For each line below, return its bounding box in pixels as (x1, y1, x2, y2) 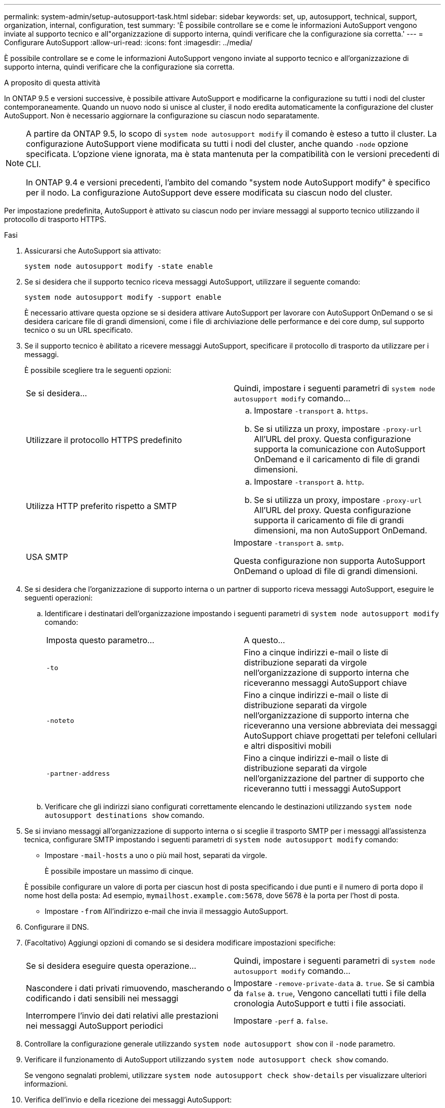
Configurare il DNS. (24, 923, 89, 931)
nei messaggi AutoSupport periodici (26, 1021, 163, 1031)
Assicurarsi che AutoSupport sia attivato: (24, 246, 161, 255)
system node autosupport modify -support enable (24, 293, 221, 301)
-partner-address (46, 769, 110, 777)
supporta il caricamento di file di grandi (254, 515, 404, 525)
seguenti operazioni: (24, 593, 93, 602)
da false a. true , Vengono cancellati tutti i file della (234, 988, 427, 998)
